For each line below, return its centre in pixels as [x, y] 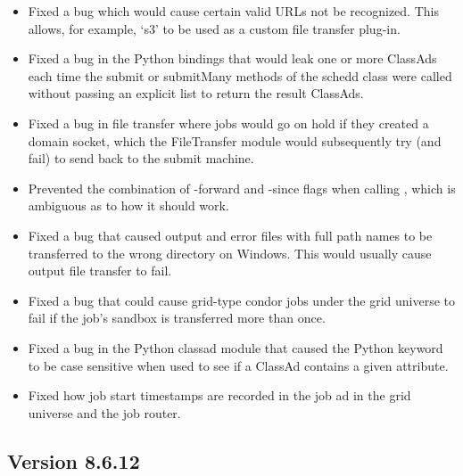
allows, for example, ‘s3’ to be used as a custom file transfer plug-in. [214, 28]
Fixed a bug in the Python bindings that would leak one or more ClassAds [232, 58]
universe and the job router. [104, 412]
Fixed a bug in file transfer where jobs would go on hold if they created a [228, 123]
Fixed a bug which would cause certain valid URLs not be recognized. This [233, 11]
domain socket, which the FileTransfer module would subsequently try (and [235, 140]
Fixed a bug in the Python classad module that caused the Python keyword [236, 347]
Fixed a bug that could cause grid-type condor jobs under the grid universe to [242, 300]
